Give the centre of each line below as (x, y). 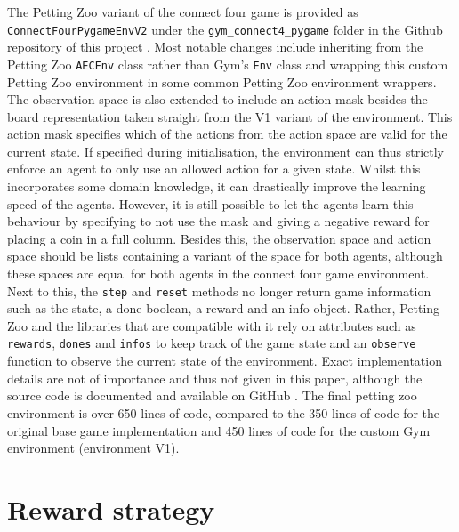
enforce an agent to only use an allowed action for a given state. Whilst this (214, 169)
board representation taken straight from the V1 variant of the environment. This (230, 116)
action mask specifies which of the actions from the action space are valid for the (227, 134)
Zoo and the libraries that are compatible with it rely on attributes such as (212, 325)
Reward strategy (111, 508)
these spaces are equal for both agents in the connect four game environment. (218, 274)
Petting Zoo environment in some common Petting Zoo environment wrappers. (222, 81)
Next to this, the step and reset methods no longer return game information (219, 290)
